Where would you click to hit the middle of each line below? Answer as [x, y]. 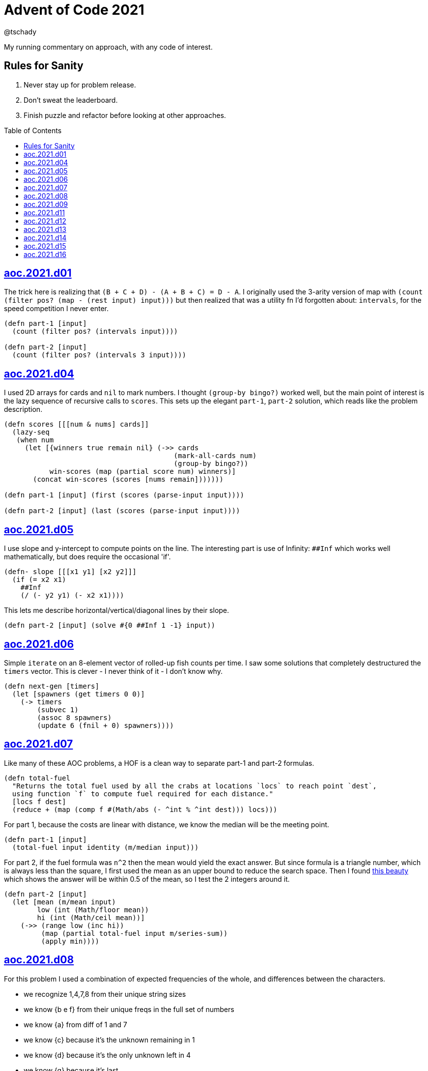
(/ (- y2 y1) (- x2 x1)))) [72, 595]
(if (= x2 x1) [39, 580]
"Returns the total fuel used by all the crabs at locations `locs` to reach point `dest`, [194, 786]
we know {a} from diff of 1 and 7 [75, 1024]
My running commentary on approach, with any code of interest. [108, 47]
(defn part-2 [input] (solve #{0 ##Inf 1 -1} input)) [110, 625]
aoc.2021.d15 [45, 246]
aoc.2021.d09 [46, 204]
